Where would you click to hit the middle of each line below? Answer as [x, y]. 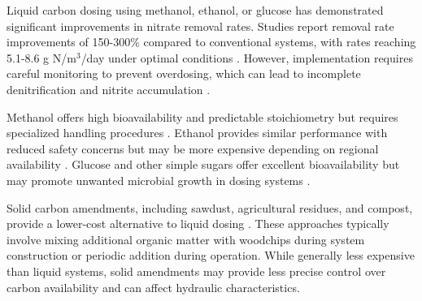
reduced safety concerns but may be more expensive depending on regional [193, 148]
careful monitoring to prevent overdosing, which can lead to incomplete [184, 73]
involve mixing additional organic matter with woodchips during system [186, 239]
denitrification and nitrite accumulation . [109, 89]
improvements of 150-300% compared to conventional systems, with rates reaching [211, 42]
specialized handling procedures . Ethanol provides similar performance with [197, 133]
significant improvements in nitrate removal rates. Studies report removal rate [200, 26]
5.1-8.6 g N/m [41, 57]
